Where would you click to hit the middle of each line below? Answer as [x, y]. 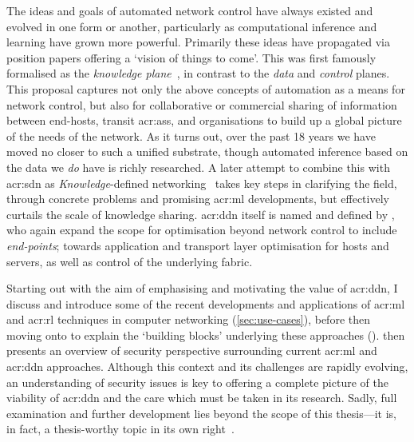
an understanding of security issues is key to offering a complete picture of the [197, 382]
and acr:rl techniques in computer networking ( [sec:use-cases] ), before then [188, 319]
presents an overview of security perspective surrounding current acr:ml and [192, 350]
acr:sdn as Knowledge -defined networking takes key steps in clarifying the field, [202, 183]
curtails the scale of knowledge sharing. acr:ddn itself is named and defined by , [201, 214]
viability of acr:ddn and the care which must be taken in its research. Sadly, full [202, 398]
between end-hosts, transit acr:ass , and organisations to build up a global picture [204, 120]
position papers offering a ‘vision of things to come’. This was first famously [191, 57]
